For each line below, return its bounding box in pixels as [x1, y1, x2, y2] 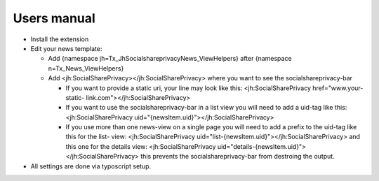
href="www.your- [312, 84, 364, 92]
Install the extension [30, 35, 89, 43]
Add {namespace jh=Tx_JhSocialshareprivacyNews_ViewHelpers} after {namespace [48, 55, 292, 63]
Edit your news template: [30, 44, 102, 52]
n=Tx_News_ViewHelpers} [48, 64, 124, 73]
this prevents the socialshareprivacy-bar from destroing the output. [140, 152, 335, 161]
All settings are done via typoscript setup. [30, 161, 152, 171]
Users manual [13, 10, 96, 26]
